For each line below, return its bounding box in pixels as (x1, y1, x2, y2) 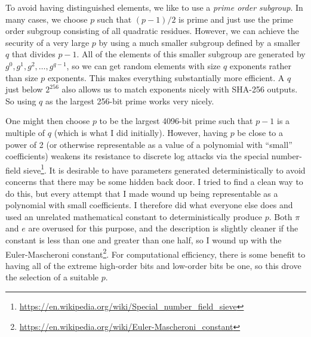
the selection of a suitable (5, 271, 99, 283)
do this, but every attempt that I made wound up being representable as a (5, 187, 278, 199)
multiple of (5, 126, 45, 138)
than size (5, 71, 38, 84)
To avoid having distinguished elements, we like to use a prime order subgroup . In (5, 1, 303, 13)
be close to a (237, 126, 283, 138)
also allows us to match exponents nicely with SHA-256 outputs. (61, 83, 298, 95)
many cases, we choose (5, 13, 88, 25)
